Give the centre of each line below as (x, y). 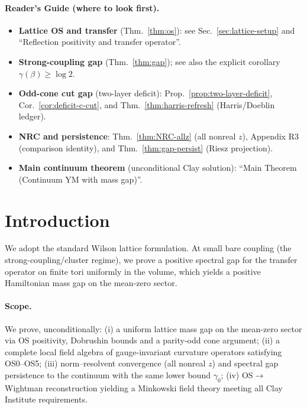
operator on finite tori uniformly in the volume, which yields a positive (133, 271)
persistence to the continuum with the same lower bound (108, 375)
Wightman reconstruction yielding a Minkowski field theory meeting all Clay (144, 387)
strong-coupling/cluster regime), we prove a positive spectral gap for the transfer (151, 260)
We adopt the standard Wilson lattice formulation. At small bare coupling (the (148, 248)
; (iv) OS (237, 375)
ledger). (32, 116)
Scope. (18, 306)
